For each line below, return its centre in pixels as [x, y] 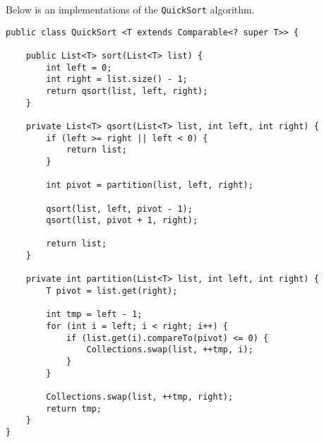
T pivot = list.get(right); [112, 291]
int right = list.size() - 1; [117, 79]
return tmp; [74, 408]
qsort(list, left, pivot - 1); [119, 209]
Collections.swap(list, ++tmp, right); [140, 397]
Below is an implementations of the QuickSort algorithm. [130, 9]
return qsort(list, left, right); [127, 91]
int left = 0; [79, 67]
